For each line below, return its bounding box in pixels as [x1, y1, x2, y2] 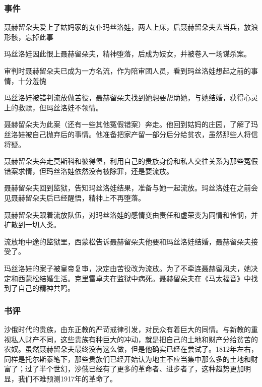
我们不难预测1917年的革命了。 [18, 373, 117, 383]
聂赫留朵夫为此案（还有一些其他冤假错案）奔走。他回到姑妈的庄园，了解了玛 [4, 119, 258, 130]
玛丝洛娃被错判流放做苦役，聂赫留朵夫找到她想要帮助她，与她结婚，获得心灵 [4, 92, 258, 103]
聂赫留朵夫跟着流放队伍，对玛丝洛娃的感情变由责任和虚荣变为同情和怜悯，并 [4, 209, 258, 220]
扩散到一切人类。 [4, 219, 60, 230]
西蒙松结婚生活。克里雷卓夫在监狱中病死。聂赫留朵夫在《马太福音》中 [18, 273, 251, 283]
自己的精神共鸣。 [18, 283, 75, 293]
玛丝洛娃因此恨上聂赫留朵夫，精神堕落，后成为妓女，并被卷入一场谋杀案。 [4, 48, 251, 59]
